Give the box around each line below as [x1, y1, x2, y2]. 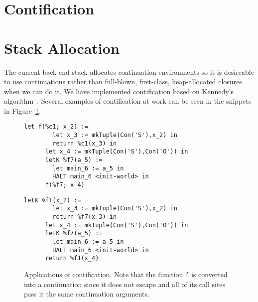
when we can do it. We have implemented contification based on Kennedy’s [4, 86, 234, 96]
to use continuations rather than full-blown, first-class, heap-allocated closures [4, 76, 242, 87]
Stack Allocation [4, 37, 120, 58]
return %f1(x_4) [45, 255, 99, 262]
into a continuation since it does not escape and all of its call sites [24, 279, 226, 289]
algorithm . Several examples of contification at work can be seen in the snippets [4, 96, 252, 106]
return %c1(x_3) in [52, 140, 117, 147]
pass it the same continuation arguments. [24, 289, 149, 299]
